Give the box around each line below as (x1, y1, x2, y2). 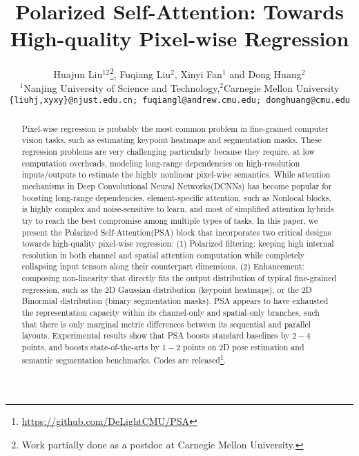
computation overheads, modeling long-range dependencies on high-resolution (21, 157, 300, 169)
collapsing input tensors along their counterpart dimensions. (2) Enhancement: (21, 260, 304, 272)
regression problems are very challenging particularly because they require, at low (21, 145, 316, 157)
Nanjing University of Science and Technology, (23, 80, 220, 95)
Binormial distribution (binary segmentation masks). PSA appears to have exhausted (21, 295, 329, 307)
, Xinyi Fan (174, 66, 222, 81)
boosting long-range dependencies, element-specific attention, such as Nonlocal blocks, (21, 191, 331, 203)
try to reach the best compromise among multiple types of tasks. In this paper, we (21, 214, 318, 226)
